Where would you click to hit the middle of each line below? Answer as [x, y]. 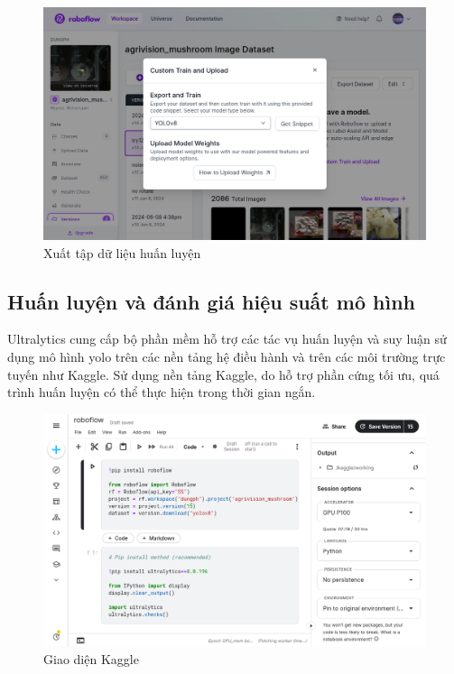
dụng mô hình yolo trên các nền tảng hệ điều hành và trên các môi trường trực [227, 356]
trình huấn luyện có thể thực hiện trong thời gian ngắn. [162, 392]
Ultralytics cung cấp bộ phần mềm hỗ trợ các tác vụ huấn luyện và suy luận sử [227, 339]
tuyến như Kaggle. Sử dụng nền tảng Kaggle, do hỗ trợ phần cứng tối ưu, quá [223, 374]
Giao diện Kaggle [91, 659]
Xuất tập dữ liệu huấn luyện [122, 252]
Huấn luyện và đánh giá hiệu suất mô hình [211, 301]
